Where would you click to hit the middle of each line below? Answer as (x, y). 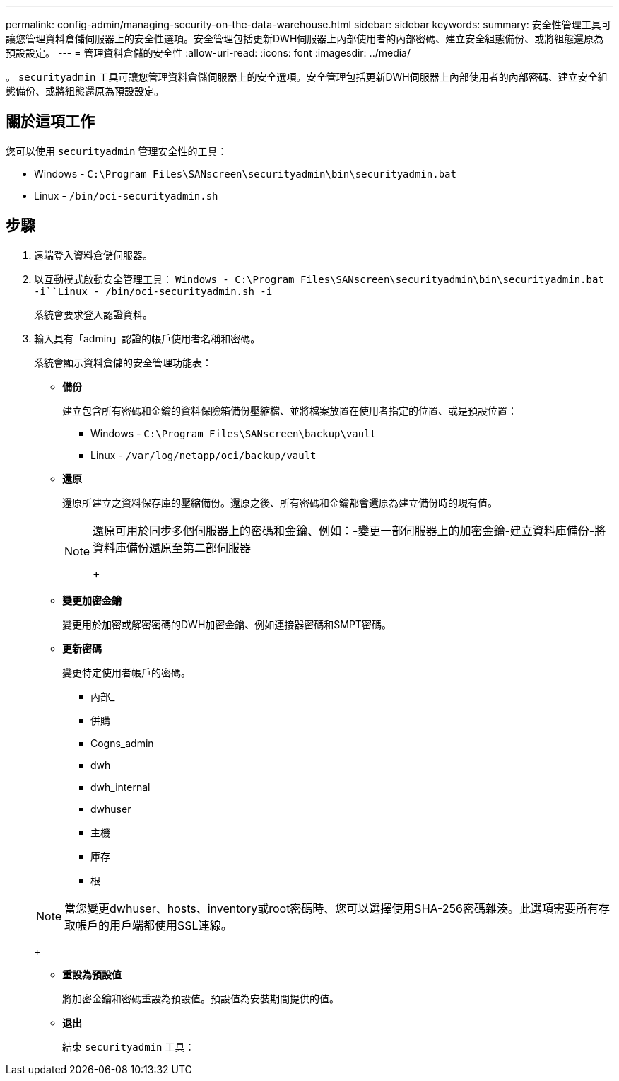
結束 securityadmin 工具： (129, 1046)
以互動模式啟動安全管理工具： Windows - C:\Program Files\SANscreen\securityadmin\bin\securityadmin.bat (319, 279)
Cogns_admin (122, 743)
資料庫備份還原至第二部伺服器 (172, 547)
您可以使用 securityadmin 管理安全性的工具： (117, 151)
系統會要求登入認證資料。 (93, 314)
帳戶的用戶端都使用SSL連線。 (154, 925)
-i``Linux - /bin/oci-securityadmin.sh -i (153, 291)
